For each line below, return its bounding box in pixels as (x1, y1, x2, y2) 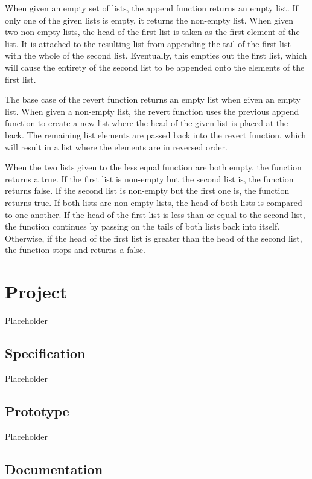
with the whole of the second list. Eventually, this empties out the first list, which (5, 49, 307, 62)
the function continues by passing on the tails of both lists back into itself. (5, 220, 280, 233)
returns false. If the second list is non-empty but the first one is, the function (5, 184, 290, 197)
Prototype (5, 401, 69, 420)
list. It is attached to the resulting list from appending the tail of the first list (5, 37, 291, 50)
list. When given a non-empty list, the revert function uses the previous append (5, 104, 299, 117)
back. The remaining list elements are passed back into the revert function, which (5, 128, 306, 141)
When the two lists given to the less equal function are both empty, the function (5, 161, 302, 173)
